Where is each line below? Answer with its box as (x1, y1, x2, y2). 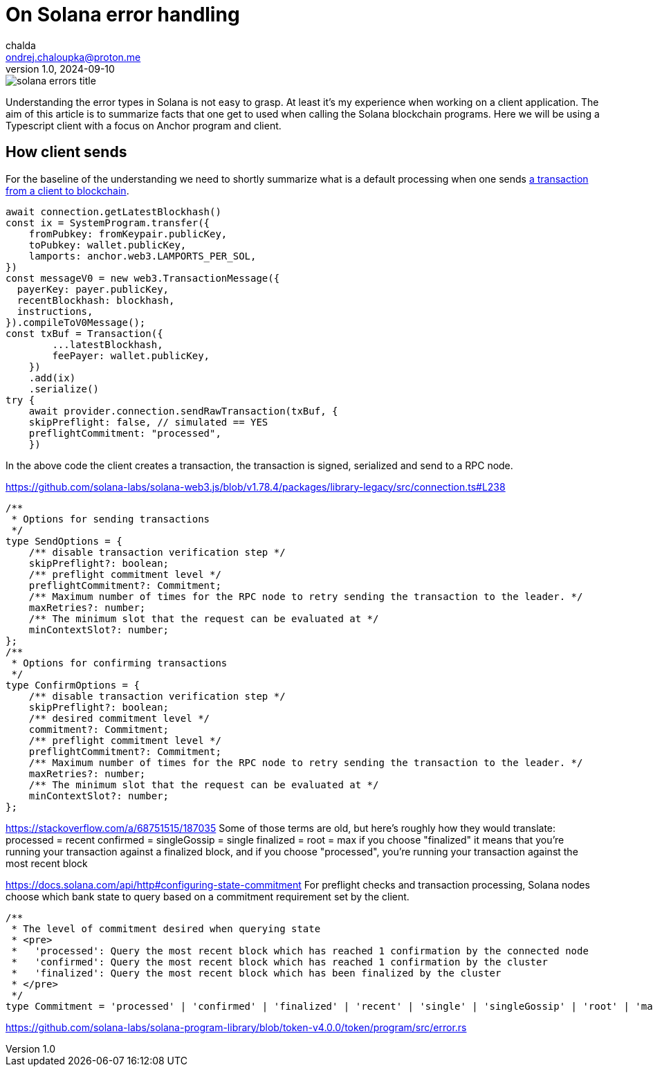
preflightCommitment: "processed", (28, 427, 221, 439)
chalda (6, 39, 36, 51)
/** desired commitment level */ (28, 712, 210, 724)
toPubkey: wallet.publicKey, (28, 239, 187, 251)
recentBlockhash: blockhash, (17, 294, 175, 306)
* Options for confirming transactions (11, 657, 228, 669)
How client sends (6, 143, 127, 161)
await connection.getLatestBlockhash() (6, 206, 221, 217)
